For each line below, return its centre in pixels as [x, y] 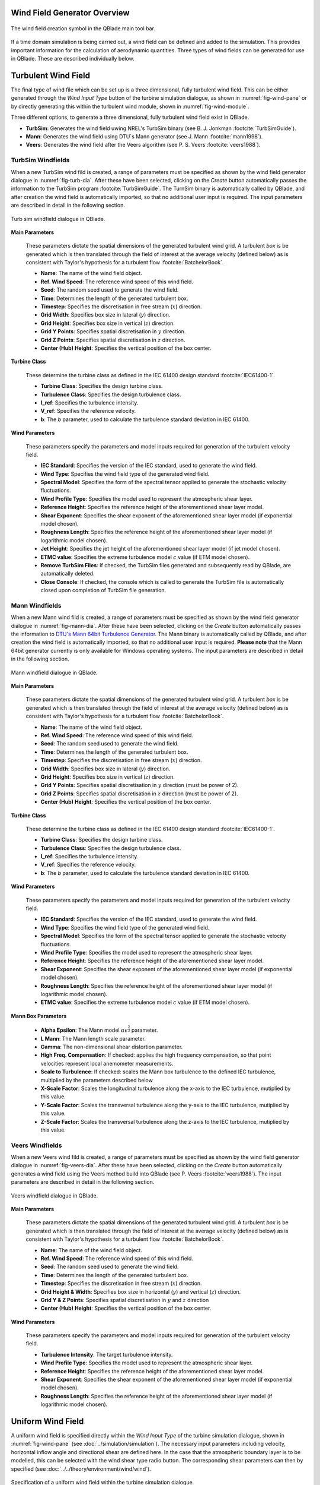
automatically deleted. [68, 574]
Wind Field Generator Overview [70, 13]
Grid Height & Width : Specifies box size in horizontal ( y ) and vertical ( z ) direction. [141, 1291]
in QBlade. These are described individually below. [73, 59]
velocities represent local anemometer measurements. [107, 1063]
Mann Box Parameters [39, 1016]
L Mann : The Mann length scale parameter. [93, 1038]
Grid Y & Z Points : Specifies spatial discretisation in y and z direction [125, 1300]
